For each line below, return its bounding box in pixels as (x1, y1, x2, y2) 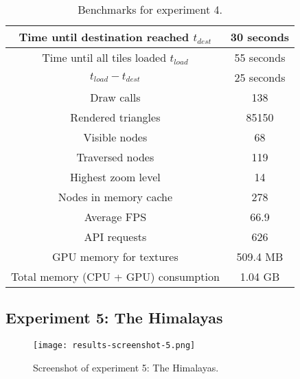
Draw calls (90, 89, 141, 105)
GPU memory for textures (52, 249, 178, 264)
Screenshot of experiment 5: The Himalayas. (33, 360, 219, 374)
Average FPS (84, 209, 147, 225)
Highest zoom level (70, 169, 161, 185)
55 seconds (234, 49, 286, 65)
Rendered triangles (70, 109, 161, 125)
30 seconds (230, 29, 290, 45)
